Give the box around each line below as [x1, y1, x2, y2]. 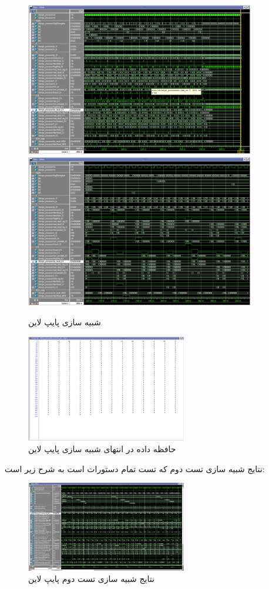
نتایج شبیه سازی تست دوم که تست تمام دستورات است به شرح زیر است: [5, 462, 265, 474]
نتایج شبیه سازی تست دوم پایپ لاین [28, 573, 154, 585]
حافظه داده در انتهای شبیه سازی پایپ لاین [28, 442, 176, 455]
